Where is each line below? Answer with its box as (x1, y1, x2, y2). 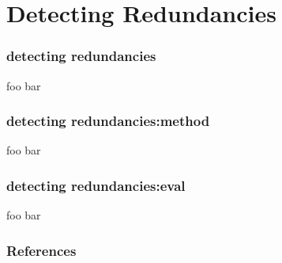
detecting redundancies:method (6, 111, 210, 131)
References (6, 240, 77, 260)
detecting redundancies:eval (6, 175, 186, 195)
